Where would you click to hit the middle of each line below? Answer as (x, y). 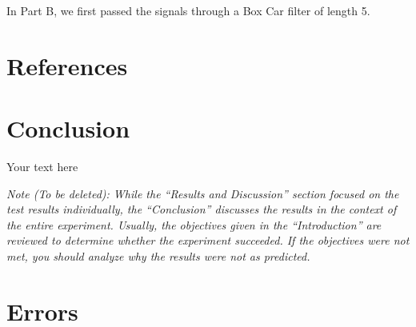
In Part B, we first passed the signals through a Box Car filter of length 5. (188, 10)
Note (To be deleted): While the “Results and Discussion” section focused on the (203, 193)
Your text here (42, 167)
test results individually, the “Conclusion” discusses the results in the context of (202, 209)
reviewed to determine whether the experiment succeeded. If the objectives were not (208, 240)
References (67, 65)
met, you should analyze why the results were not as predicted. (158, 256)
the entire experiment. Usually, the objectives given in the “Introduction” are (194, 224)
